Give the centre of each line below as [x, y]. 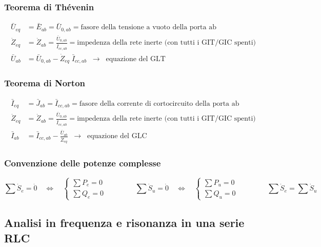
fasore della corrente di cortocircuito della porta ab [159, 103]
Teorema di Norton [45, 83]
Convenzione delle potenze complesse [83, 163]
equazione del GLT [136, 59]
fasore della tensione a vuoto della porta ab [148, 27]
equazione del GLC [117, 136]
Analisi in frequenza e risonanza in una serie [124, 223]
